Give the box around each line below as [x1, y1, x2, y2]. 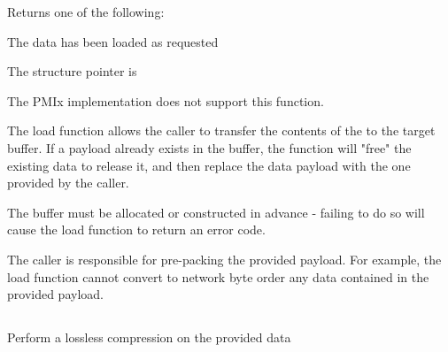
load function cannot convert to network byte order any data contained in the [7, 267, 429, 286]
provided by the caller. [7, 173, 129, 192]
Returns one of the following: [7, 3, 165, 20]
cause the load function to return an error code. [7, 220, 266, 239]
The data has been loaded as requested [7, 32, 219, 50]
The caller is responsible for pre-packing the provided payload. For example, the [7, 249, 442, 268]
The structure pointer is [7, 62, 137, 80]
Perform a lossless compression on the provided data [7, 328, 291, 347]
